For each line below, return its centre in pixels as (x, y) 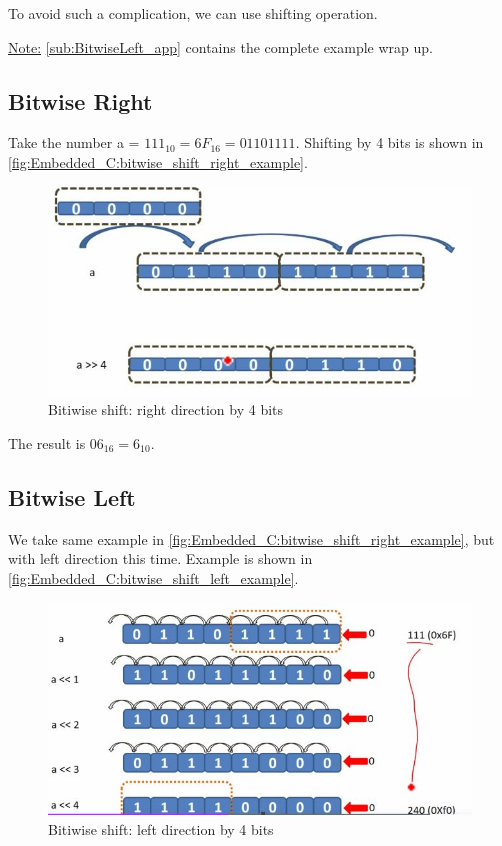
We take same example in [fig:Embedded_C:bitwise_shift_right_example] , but (251, 538)
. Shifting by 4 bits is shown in (389, 142)
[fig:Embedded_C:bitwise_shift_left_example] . (153, 577)
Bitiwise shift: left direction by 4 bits (161, 828)
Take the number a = (74, 142)
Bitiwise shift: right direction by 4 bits (166, 409)
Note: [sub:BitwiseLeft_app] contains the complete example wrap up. (220, 46)
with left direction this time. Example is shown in (160, 558)
